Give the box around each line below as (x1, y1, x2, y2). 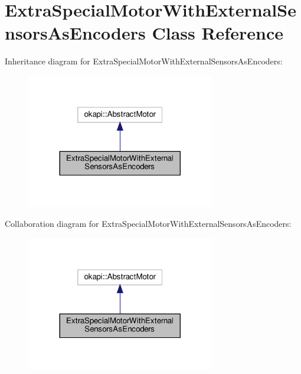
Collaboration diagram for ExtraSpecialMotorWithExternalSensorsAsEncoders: (5, 217, 292, 229)
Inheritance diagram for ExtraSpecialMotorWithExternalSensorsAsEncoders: (5, 55, 283, 67)
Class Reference (152, 21, 283, 45)
